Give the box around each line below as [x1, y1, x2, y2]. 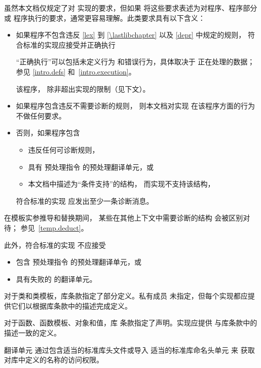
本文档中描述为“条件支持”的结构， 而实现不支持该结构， [28, 178, 215, 189]
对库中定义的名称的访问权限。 [4, 354, 103, 365]
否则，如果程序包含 [16, 127, 80, 138]
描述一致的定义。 [4, 327, 61, 338]
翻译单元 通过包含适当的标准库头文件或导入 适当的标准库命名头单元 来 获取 [4, 344, 255, 355]
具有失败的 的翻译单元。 [16, 273, 97, 284]
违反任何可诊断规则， [28, 144, 99, 155]
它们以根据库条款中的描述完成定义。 [11, 300, 132, 311]
